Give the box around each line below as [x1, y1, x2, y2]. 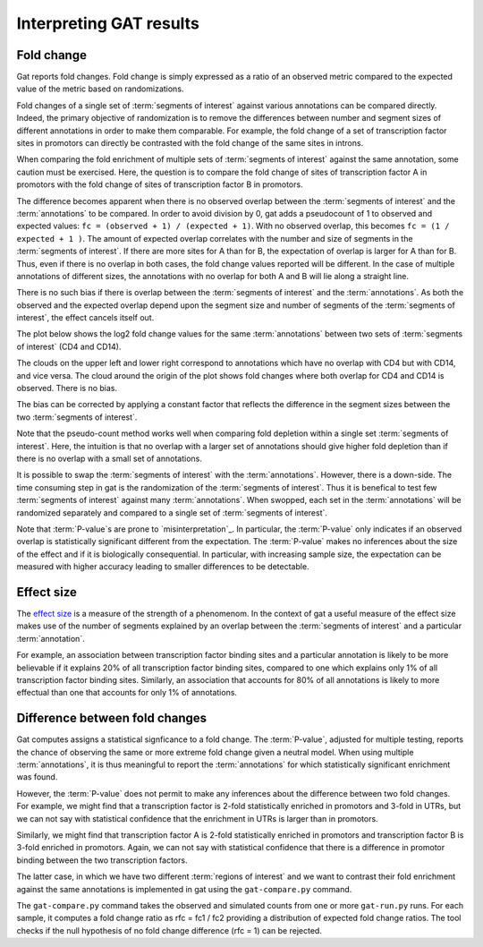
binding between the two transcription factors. [16, 855, 188, 866]
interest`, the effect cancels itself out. [16, 312, 155, 323]
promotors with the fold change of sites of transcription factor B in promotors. [16, 179, 303, 190]
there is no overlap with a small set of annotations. [16, 453, 203, 464]
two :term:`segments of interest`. [16, 412, 138, 422]
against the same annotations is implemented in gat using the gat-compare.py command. [16, 883, 352, 894]
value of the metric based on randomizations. [16, 83, 184, 94]
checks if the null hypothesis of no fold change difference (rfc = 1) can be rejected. [16, 925, 322, 935]
